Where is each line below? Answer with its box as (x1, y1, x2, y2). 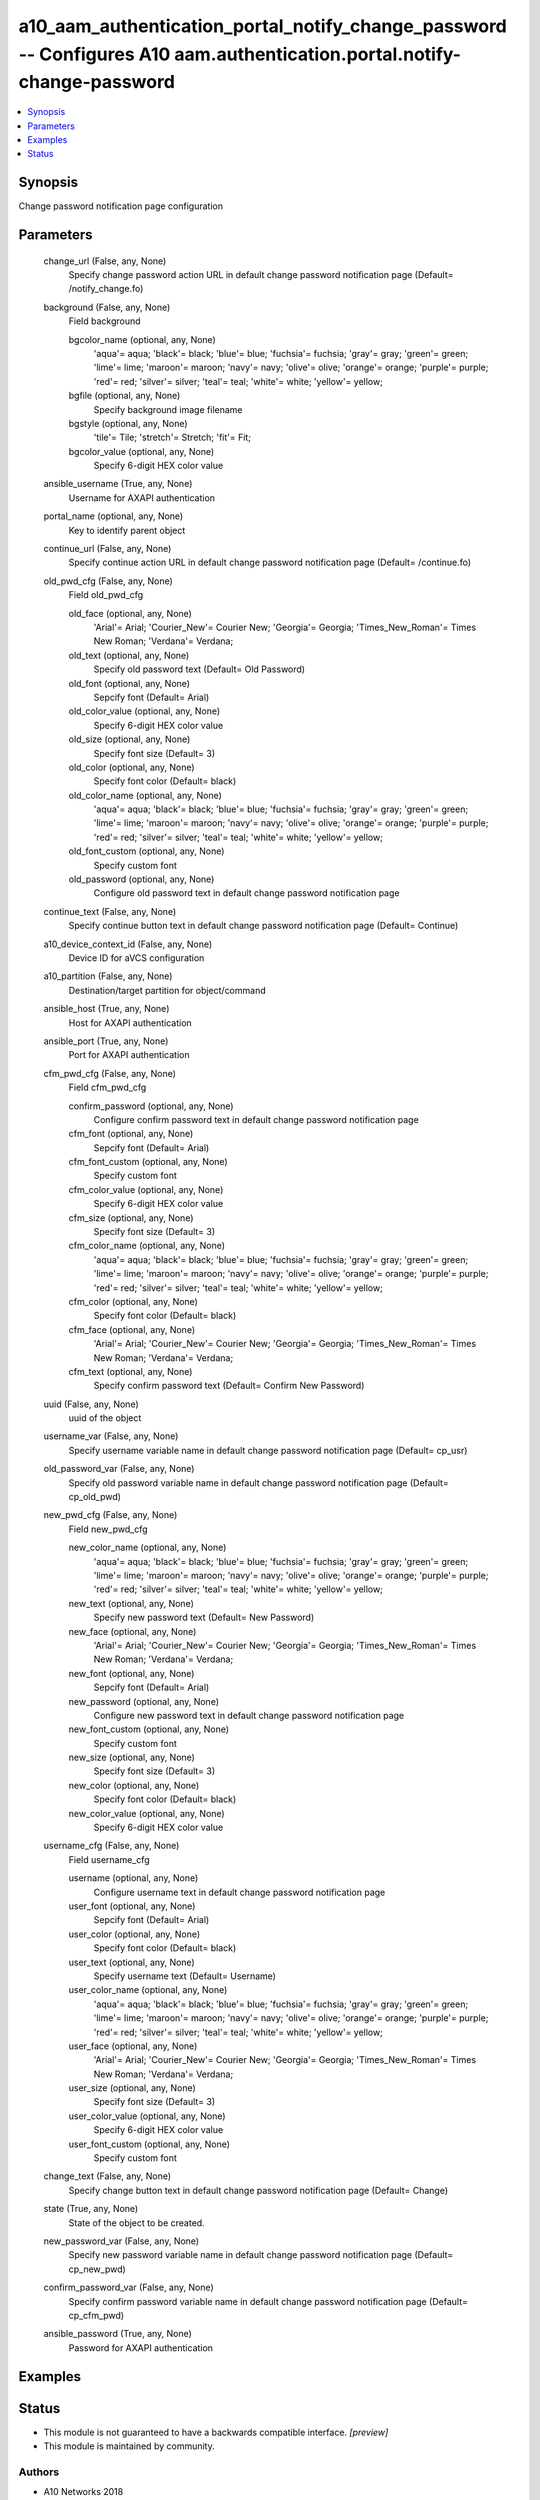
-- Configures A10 (18, 43, 171, 65)
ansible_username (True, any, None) (43, 478, 193, 490)
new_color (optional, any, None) (68, 1779, 200, 1791)
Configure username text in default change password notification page (93, 1886, 386, 1898)
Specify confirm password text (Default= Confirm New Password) (93, 1380, 365, 1392)
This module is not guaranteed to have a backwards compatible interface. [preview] (43, 2426, 389, 2438)
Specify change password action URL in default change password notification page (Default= (68, 269, 454, 281)
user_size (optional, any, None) (68, 2082, 197, 2094)
